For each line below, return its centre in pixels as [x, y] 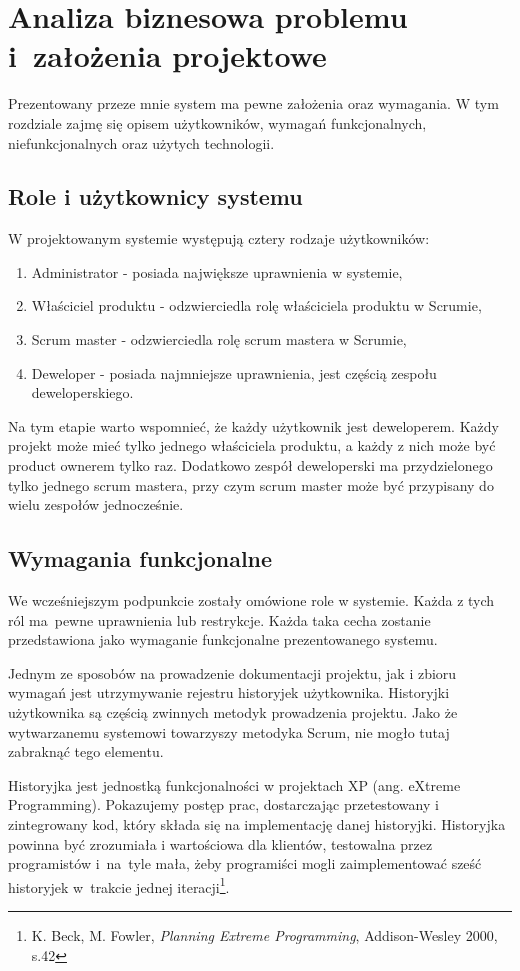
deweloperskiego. [82, 392]
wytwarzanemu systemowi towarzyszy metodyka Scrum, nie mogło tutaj [229, 731]
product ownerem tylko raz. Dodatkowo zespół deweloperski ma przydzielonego [250, 465]
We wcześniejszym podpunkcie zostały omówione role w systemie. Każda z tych [251, 600]
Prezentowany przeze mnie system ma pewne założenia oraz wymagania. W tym [253, 103]
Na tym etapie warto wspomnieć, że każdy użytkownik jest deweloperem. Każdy [253, 425]
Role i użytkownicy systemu [155, 196]
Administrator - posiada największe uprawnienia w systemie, [217, 271]
